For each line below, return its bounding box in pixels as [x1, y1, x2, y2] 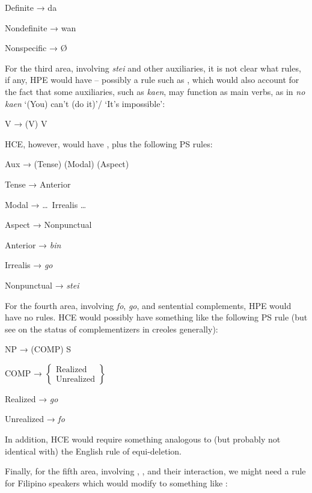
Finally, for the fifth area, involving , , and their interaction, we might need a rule [5, 465, 306, 477]
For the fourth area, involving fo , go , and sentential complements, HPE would [5, 299, 292, 311]
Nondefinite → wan [5, 21, 76, 34]
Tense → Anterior [5, 177, 71, 190]
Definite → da [5, 1, 57, 13]
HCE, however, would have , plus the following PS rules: [5, 137, 213, 150]
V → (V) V [5, 117, 47, 130]
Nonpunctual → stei [5, 278, 79, 291]
